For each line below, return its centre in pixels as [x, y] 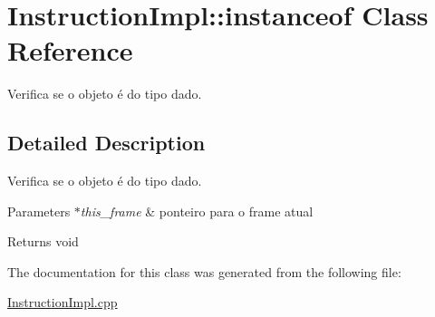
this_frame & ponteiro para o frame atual [197, 211]
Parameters [39, 211]
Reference [70, 50]
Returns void [43, 241]
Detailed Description [106, 143]
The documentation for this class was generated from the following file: [204, 271]
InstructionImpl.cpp [63, 302]
